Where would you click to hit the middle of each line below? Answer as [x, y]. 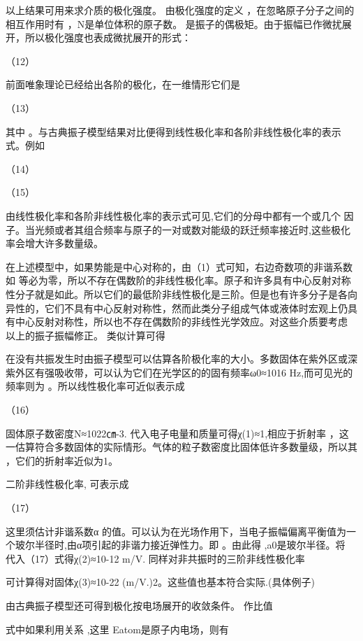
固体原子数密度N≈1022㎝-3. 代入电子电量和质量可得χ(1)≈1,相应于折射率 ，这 [177, 433]
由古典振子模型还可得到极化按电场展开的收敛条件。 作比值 [139, 605]
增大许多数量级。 [64, 243]
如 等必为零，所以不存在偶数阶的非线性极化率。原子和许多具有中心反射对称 [178, 280]
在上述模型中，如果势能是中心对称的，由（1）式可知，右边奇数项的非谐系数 [179, 266]
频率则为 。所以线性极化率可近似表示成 [95, 386]
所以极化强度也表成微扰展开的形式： [108, 37]
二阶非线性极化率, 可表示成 [67, 484]
